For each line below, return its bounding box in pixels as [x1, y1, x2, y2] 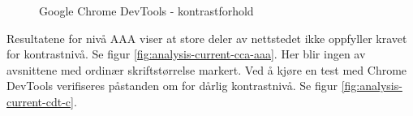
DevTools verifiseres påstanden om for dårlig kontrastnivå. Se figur [6, 77, 338, 94]
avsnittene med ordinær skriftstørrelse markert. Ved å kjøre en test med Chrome [6, 61, 407, 78]
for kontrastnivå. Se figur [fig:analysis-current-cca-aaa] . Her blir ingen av [6, 45, 366, 62]
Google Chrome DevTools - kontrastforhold [39, 2, 254, 19]
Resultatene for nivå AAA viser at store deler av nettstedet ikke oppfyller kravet [6, 29, 407, 46]
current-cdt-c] [6, 92, 74, 110]
